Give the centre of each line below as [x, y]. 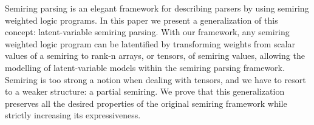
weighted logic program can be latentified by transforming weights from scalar [150, 43]
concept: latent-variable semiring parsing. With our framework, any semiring [147, 32]
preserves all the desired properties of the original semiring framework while [146, 103]
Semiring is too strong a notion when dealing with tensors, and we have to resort [155, 79]
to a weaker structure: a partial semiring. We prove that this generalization [145, 91]
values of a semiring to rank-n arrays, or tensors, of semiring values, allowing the [155, 56]
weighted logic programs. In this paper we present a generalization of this [142, 20]
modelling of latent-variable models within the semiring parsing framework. [145, 67]
